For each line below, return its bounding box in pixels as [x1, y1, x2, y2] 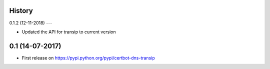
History [9, 6, 33, 15]
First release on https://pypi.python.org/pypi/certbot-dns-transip [21, 55, 155, 61]
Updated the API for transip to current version [21, 29, 116, 35]
